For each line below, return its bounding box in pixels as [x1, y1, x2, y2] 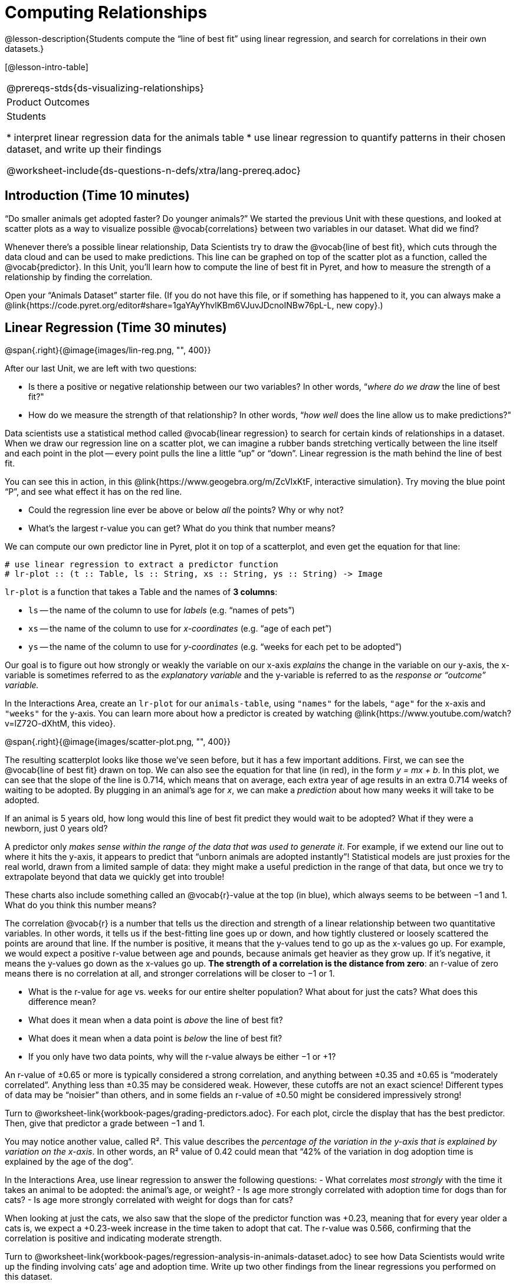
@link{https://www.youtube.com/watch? [354, 708, 511, 719]
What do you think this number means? [5, 900, 157, 911]
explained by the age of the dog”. [5, 1156, 134, 1167]
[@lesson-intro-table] [5, 61, 88, 72]
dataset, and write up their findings [6, 143, 162, 155]
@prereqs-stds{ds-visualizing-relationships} [6, 81, 204, 94]
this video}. [71, 718, 116, 729]
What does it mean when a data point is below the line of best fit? [28, 1033, 282, 1044]
